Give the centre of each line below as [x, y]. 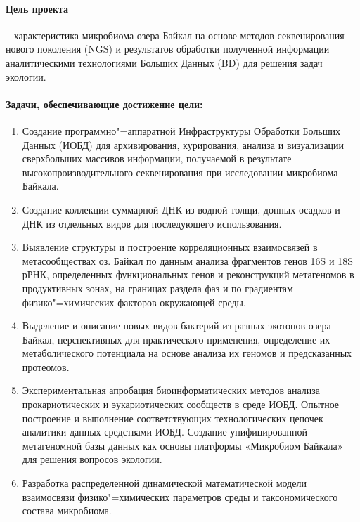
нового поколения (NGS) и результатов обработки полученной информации [168, 49]
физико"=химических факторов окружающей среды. [134, 302]
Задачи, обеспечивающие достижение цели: [104, 104]
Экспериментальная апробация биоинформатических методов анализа [171, 390]
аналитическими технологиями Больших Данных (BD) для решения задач [164, 62]
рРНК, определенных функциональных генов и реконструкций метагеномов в [188, 274]
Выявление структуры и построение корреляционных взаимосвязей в [170, 247]
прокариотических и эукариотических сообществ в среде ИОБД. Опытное [181, 404]
